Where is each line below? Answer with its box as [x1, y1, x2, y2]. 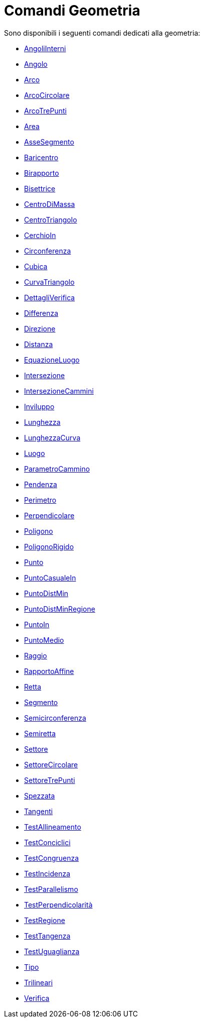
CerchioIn [24, 231, 56, 240]
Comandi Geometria [4, 2, 140, 19]
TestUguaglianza [24, 947, 80, 956]
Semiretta [24, 729, 56, 738]
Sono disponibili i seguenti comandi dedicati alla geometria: [4, 28, 200, 37]
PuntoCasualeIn [24, 573, 76, 582]
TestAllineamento [24, 822, 81, 831]
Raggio [24, 651, 47, 660]
